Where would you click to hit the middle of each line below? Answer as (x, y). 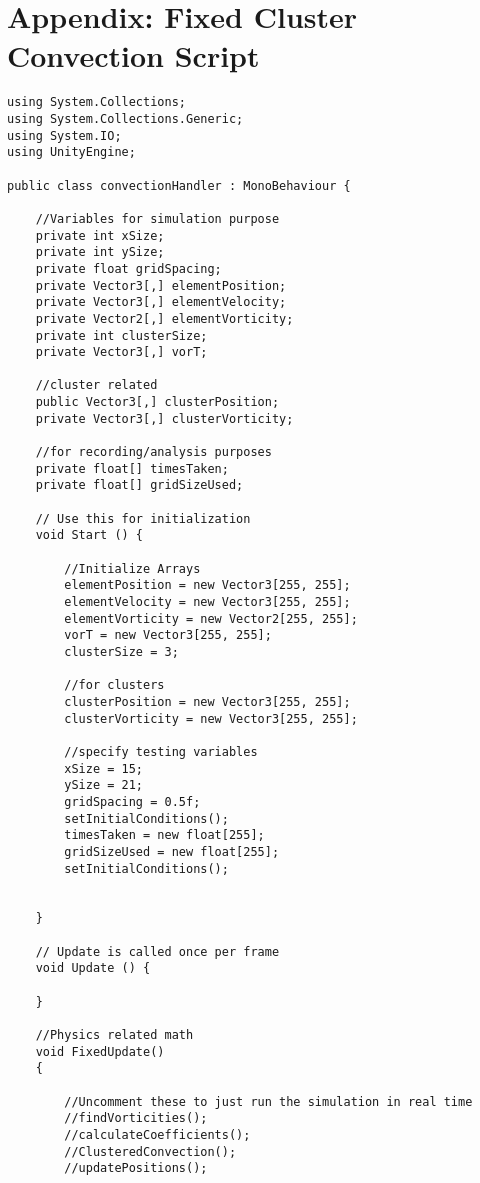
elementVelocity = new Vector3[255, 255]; (207, 602)
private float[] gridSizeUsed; (139, 485)
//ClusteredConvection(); (150, 1151)
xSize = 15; (104, 768)
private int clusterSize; (121, 335)
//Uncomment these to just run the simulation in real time (268, 1101)
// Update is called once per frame (157, 951)
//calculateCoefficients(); (157, 1135)
